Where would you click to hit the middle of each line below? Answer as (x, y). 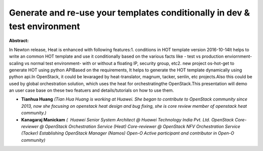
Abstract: (19, 41)
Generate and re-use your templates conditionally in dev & (130, 13)
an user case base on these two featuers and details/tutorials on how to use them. (92, 90)
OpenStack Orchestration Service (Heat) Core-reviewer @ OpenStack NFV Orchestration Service (142, 127)
